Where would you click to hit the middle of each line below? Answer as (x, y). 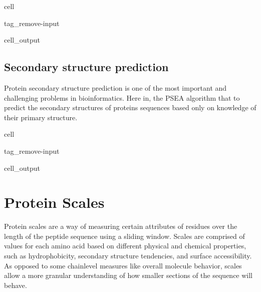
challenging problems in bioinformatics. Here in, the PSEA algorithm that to (122, 97)
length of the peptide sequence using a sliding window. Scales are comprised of (124, 236)
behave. (16, 285)
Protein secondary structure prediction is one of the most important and (115, 87)
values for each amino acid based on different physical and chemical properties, (125, 246)
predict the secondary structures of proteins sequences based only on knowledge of (130, 107)
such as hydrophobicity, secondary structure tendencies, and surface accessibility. (128, 256)
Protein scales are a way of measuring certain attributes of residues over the (121, 226)
